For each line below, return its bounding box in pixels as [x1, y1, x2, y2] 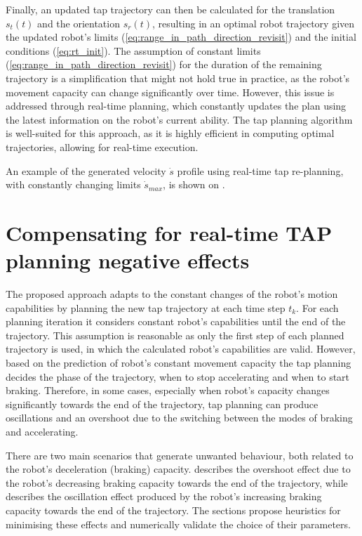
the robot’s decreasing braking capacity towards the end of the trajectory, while [6, 475, 348, 490]
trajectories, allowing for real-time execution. [6, 139, 199, 154]
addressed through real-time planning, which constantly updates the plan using [6, 98, 347, 113]
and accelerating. [6, 424, 79, 438]
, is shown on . [163, 177, 225, 192]
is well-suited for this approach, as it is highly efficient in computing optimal [6, 126, 335, 140]
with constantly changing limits [6, 177, 141, 192]
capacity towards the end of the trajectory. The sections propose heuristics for [6, 502, 341, 517]
